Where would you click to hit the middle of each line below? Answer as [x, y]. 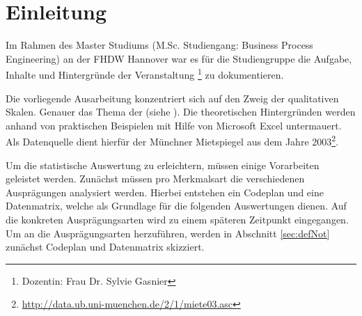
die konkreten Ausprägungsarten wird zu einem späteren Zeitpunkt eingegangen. [177, 219]
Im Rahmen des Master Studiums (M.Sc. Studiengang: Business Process [159, 45]
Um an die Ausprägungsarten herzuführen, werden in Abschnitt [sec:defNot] [168, 233]
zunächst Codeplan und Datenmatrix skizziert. [105, 247]
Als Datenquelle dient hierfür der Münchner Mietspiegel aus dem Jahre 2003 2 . [172, 140]
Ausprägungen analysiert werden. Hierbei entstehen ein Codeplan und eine [165, 192]
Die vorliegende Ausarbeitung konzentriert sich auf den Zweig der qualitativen [172, 98]
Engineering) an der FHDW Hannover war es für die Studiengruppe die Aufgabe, [179, 58]
